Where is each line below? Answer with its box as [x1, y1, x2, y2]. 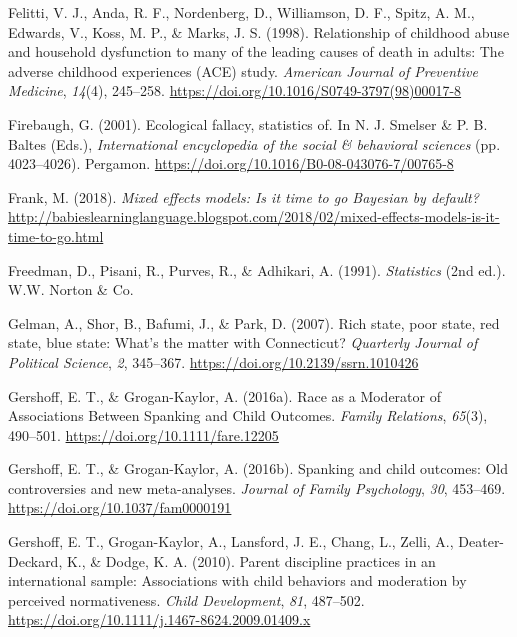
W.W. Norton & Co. [8, 279, 134, 300]
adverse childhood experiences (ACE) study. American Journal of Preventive [8, 60, 478, 81]
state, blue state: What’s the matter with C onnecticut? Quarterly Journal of [8, 332, 478, 353]
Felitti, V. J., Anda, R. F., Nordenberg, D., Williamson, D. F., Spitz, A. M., [8, 2, 475, 22]
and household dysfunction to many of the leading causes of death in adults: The [8, 41, 504, 62]
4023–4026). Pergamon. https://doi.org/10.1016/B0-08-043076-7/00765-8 [8, 153, 454, 174]
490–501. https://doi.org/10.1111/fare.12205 [8, 424, 279, 445]
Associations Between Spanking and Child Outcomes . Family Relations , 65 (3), [8, 405, 488, 426]
